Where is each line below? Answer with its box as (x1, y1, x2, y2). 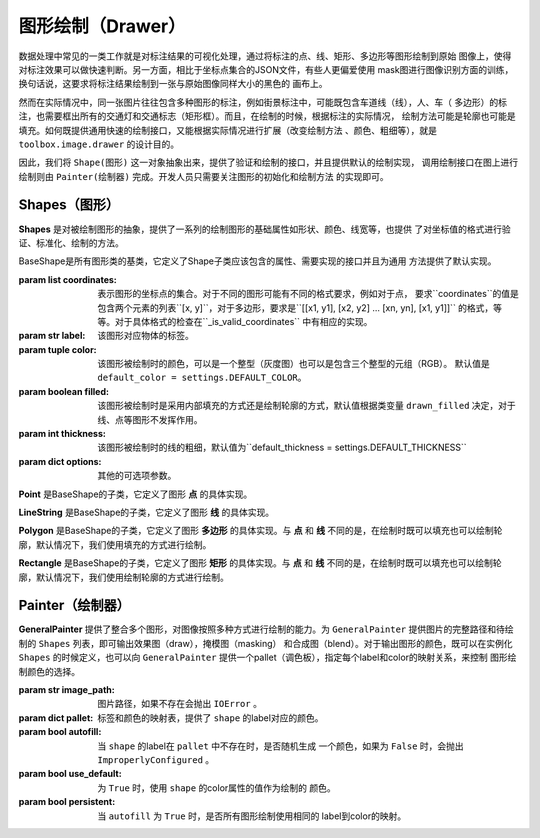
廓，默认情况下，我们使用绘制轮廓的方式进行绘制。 (18, 571, 229, 583)
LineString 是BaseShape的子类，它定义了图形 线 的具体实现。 (18, 506, 275, 518)
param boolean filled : (18, 385, 110, 397)
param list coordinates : (18, 273, 117, 285)
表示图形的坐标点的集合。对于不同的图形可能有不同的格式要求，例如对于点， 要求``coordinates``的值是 (97, 288, 519, 300)
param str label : (18, 330, 86, 342)
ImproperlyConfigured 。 (97, 753, 215, 765)
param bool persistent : (18, 796, 116, 808)
